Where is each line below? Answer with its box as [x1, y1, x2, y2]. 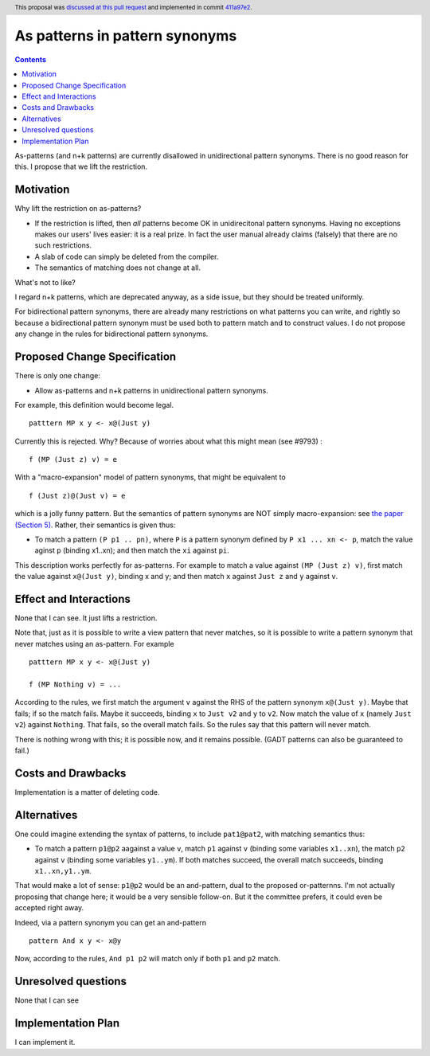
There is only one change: [14, 371, 101, 381]
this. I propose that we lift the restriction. [14, 162, 147, 171]
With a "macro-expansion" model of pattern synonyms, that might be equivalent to [14, 472, 286, 482]
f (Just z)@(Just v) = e [29, 491, 126, 500]
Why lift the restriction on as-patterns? [14, 204, 142, 213]
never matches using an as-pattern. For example [14, 639, 174, 648]
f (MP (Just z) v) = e [29, 455, 118, 464]
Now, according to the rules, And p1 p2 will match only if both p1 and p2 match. [14, 954, 280, 964]
